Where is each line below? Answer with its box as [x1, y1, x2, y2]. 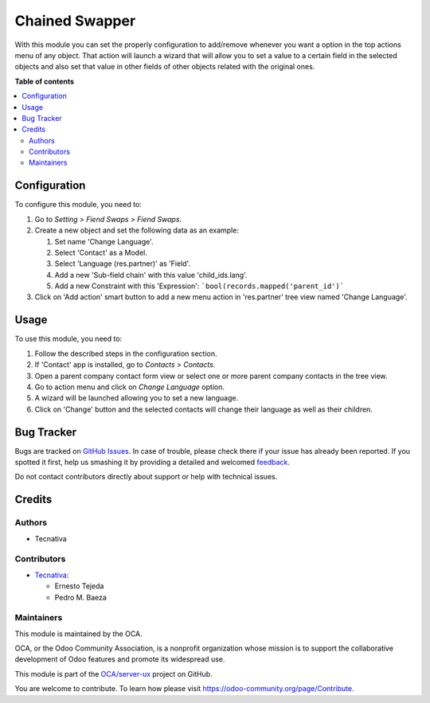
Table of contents [14, 76, 75, 86]
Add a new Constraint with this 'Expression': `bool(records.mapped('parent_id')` [54, 281, 345, 291]
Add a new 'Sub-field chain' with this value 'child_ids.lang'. [54, 270, 248, 279]
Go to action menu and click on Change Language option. [34, 382, 225, 392]
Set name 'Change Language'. [54, 236, 154, 246]
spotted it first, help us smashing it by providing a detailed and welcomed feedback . [14, 458, 291, 467]
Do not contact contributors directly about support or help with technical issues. [14, 472, 278, 482]
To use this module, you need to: [14, 334, 123, 344]
